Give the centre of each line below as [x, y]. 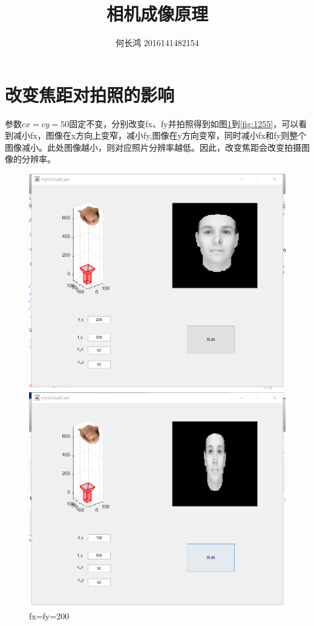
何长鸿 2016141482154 [157, 43]
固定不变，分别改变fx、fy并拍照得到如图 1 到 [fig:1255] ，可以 [184, 123]
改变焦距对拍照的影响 [90, 94]
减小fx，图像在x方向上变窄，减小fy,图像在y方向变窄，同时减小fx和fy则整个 [160, 135]
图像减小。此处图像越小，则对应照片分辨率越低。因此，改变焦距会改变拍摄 [153, 147]
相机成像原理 [157, 14]
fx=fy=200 [49, 616]
